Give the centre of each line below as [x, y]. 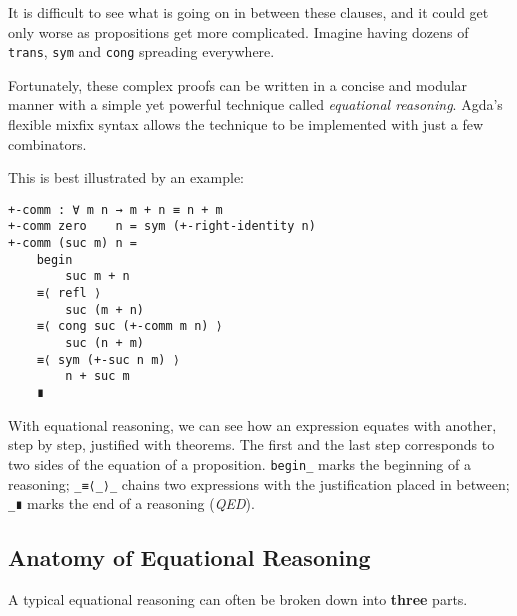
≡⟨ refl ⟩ [69, 293]
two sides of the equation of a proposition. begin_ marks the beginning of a [239, 463]
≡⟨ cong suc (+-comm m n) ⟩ [129, 326]
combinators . [47, 143]
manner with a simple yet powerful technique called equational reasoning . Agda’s [255, 104]
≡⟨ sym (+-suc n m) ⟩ [108, 359]
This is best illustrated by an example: [126, 177]
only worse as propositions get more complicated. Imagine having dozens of [238, 31]
